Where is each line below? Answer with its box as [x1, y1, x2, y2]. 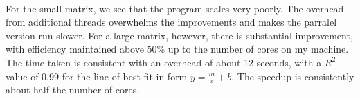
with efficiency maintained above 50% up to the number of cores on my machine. [6, 42, 349, 56]
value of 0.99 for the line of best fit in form [6, 69, 188, 83]
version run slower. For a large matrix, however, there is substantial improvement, [6, 28, 353, 42]
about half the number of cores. [6, 82, 140, 97]
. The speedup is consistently [231, 69, 354, 83]
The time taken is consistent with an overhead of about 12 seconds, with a [6, 55, 322, 69]
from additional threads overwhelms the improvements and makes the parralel [6, 15, 337, 29]
